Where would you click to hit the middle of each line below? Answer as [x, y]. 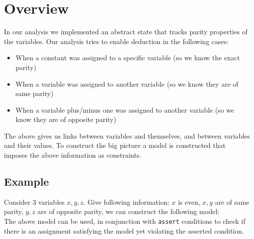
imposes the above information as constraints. [73, 155]
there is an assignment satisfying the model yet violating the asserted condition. [124, 230]
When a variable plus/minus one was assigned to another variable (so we [125, 109]
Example [26, 181]
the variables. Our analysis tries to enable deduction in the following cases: [116, 41]
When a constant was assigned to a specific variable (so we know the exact [128, 58]
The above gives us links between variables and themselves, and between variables [127, 135]
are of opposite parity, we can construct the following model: [128, 211]
